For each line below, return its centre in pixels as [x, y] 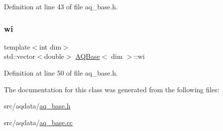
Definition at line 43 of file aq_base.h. [61, 6]
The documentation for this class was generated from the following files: [112, 89]
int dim [50, 46]
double [54, 56]
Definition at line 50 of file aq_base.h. [61, 73]
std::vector [20, 56]
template [17, 46]
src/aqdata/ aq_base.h [37, 106]
